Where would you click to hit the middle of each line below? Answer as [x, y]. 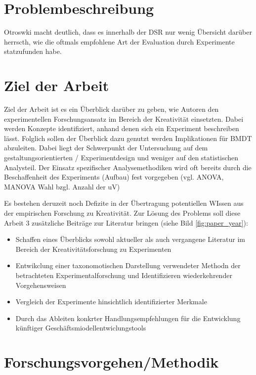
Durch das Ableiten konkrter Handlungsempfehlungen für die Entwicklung [128, 318]
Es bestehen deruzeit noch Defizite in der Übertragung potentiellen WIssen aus [124, 203]
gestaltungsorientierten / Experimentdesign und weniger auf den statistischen [121, 157]
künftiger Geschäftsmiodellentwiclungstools [81, 328]
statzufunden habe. [33, 51]
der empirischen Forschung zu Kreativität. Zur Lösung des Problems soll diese [122, 212]
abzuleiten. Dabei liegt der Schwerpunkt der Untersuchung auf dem [106, 148]
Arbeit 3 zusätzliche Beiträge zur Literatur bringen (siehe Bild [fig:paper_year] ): [126, 222]
